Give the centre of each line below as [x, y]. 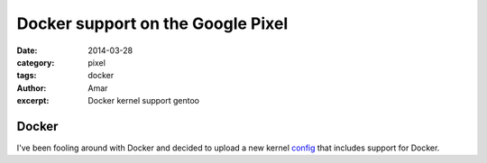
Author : [32, 88]
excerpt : [33, 101]
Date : [27, 50]
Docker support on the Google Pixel [152, 23]
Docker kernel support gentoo [144, 101]
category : [36, 62]
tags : [27, 76]
